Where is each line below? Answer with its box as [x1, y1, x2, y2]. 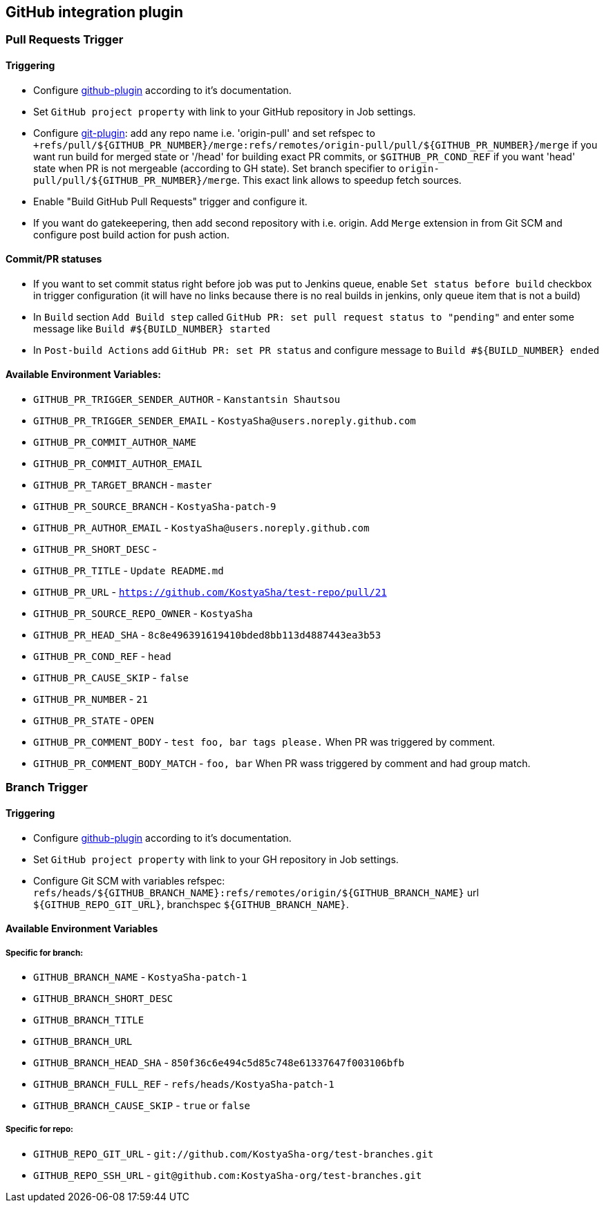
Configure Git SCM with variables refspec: [33, 874, 225, 887]
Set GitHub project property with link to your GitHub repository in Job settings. [33, 105, 416, 117]
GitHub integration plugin [6, 3, 183, 21]
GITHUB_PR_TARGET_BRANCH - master [33, 479, 212, 491]
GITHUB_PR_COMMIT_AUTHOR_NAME [33, 437, 197, 449]
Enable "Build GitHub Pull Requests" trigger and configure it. [33, 195, 308, 207]
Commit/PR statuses [6, 253, 102, 265]
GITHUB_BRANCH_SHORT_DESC [33, 993, 173, 1005]
